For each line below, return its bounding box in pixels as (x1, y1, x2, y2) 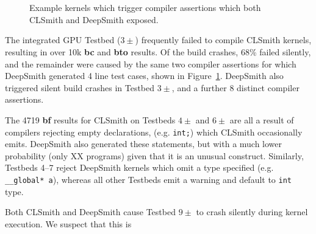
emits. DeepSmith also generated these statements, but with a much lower (5, 137, 282, 150)
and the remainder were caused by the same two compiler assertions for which (5, 57, 296, 70)
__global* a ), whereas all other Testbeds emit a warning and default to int (5, 173, 292, 185)
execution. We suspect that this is (5, 217, 132, 230)
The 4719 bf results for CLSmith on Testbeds (5, 113, 176, 126)
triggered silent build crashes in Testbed (5, 81, 155, 94)
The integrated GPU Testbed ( (5, 33, 121, 46)
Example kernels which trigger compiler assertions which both (29, 1, 261, 14)
